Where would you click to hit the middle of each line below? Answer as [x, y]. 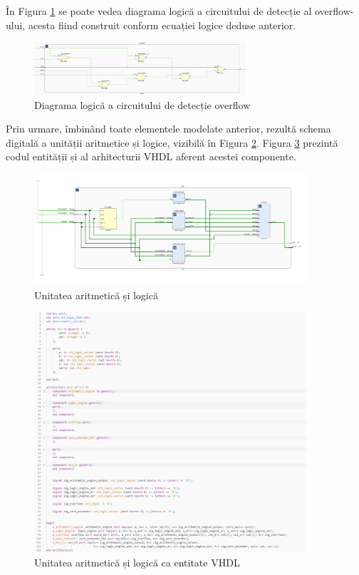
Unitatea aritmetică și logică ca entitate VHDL [137, 562]
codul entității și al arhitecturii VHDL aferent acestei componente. [151, 156]
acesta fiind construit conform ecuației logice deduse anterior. [162, 25]
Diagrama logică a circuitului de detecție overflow [142, 104]
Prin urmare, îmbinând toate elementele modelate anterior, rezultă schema [168, 129]
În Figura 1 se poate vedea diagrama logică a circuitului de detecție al [159, 11]
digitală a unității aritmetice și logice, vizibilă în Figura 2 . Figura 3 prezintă [172, 142]
